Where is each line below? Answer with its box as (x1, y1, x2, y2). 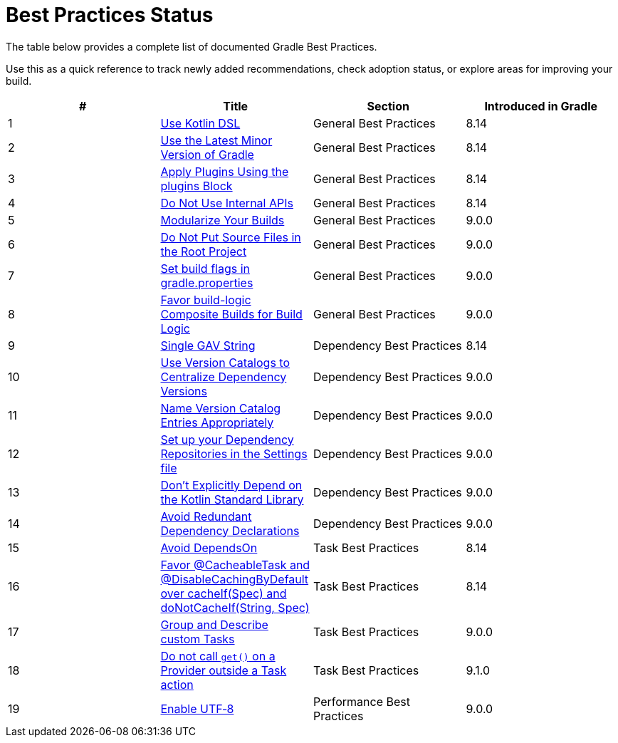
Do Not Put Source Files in (160, 229, 301, 244)
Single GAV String (160, 338, 256, 353)
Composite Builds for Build (160, 306, 303, 321)
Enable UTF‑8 (160, 701, 234, 716)
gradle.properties (160, 275, 253, 290)
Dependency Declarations (160, 523, 300, 538)
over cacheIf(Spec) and (160, 586, 287, 601)
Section (367, 98, 409, 113)
